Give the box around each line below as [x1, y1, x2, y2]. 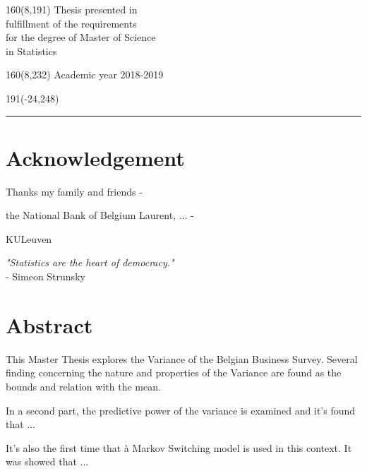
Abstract [6, 310, 93, 339]
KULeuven [6, 231, 52, 246]
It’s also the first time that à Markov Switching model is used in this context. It [6, 440, 352, 455]
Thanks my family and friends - [6, 184, 143, 198]
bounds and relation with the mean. [6, 378, 161, 393]
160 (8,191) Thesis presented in [6, 2, 138, 16]
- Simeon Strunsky [6, 269, 85, 284]
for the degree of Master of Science [6, 30, 156, 44]
